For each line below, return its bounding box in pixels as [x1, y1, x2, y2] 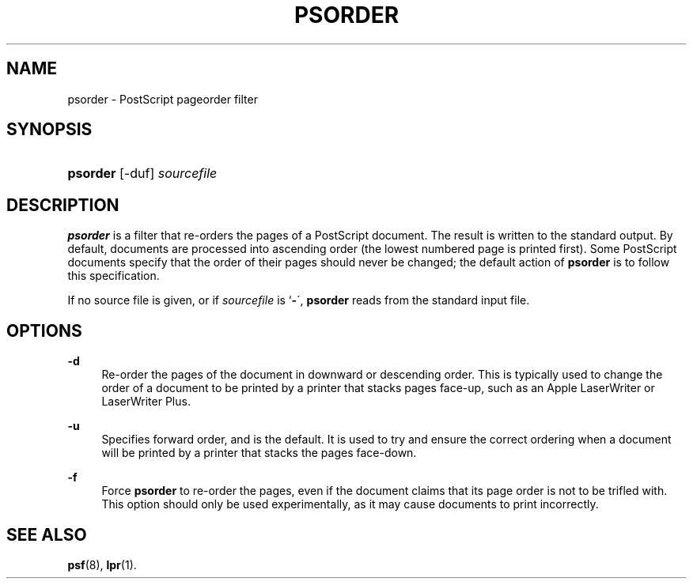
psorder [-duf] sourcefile [67, 165, 218, 182]
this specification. [67, 269, 160, 283]
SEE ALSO [6, 524, 87, 545]
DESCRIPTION [6, 194, 119, 215]
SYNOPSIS [6, 119, 93, 140]
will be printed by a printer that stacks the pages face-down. [101, 446, 417, 460]
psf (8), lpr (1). [67, 557, 137, 572]
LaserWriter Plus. [101, 394, 191, 409]
